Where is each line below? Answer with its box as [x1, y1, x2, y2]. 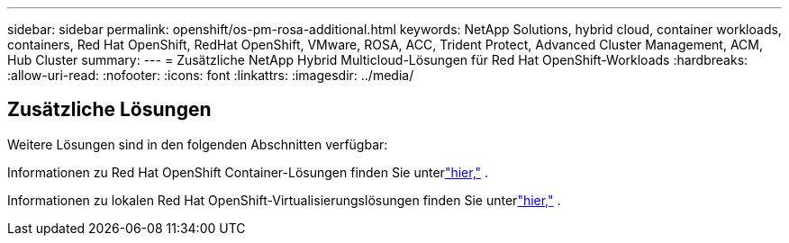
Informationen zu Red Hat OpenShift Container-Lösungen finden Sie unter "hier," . [7, 164, 489, 180]
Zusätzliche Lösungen [7, 98, 212, 121]
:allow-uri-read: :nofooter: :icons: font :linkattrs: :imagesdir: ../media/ [7, 67, 414, 83]
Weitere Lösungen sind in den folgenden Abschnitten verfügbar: [7, 136, 388, 152]
